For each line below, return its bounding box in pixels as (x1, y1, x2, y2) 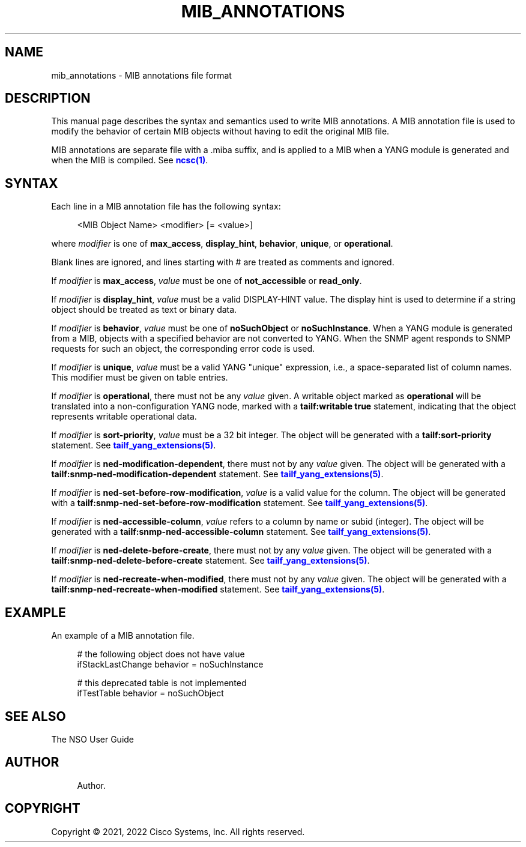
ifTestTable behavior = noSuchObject (77, 688, 224, 699)
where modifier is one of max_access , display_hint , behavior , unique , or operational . (51, 238, 393, 249)
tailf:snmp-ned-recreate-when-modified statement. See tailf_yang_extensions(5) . (51, 584, 385, 595)
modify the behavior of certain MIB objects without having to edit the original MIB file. (51, 126, 390, 137)
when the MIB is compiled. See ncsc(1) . (51, 155, 208, 166)
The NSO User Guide (51, 734, 135, 744)
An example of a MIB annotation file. (51, 630, 195, 641)
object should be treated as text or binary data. (51, 304, 237, 315)
